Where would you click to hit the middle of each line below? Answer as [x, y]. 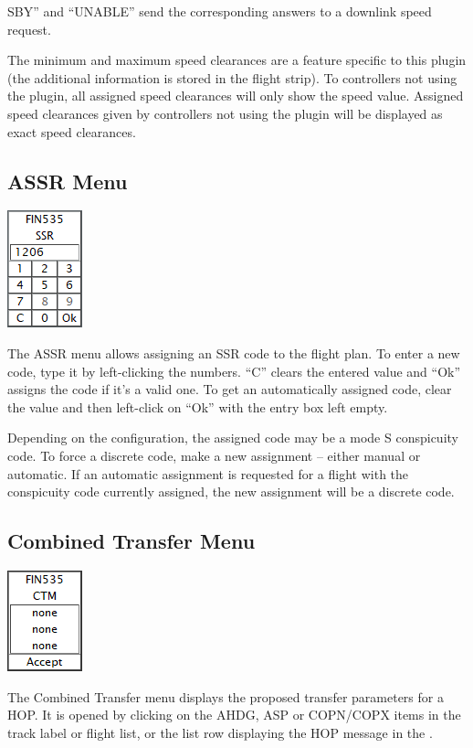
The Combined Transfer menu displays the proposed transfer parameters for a [226, 696]
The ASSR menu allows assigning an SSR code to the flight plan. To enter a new [234, 353]
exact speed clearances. [72, 131]
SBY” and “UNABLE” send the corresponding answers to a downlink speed [220, 11]
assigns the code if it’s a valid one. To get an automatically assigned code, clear [230, 389]
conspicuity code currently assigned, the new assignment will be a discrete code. [231, 492]
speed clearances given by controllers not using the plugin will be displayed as [225, 113]
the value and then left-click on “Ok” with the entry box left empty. [198, 406]
